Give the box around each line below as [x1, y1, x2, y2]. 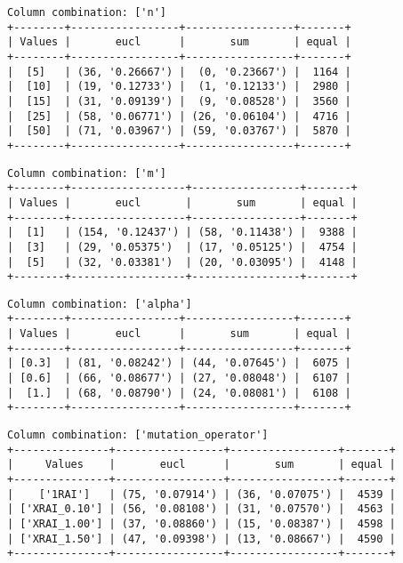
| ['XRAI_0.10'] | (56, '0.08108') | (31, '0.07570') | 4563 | [7, 503, 396, 516]
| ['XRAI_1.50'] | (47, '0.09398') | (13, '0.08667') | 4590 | [7, 532, 396, 545]
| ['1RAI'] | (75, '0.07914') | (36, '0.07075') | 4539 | [7, 487, 396, 501]
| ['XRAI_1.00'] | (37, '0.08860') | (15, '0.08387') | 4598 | [7, 518, 396, 530]
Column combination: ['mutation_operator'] [7, 429, 269, 442]
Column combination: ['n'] [7, 6, 166, 19]
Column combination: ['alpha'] [7, 297, 192, 310]
